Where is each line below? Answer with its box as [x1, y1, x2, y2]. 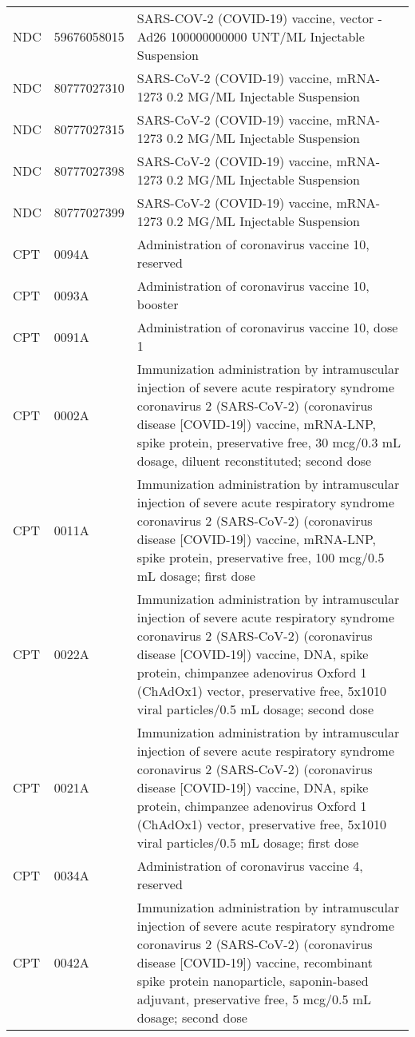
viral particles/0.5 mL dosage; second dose [136, 700, 373, 718]
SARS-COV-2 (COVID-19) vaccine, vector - [136, 9, 382, 27]
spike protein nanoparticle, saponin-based [136, 971, 369, 990]
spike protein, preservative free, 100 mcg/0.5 [136, 548, 385, 566]
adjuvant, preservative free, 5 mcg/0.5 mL [136, 990, 372, 1008]
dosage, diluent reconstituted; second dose [136, 451, 372, 470]
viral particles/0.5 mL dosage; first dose [136, 833, 359, 852]
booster [136, 295, 179, 313]
